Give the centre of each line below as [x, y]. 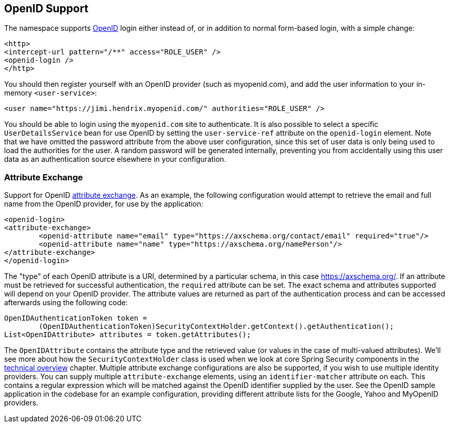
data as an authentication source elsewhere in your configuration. [115, 159]
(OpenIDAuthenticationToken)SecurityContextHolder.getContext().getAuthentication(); [216, 327]
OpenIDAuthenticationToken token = [76, 318]
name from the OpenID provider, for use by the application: [104, 204]
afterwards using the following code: [66, 303]
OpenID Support [46, 8]
